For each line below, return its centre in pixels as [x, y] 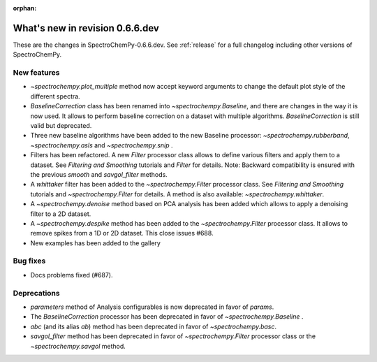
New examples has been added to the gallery [95, 243]
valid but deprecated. [61, 125]
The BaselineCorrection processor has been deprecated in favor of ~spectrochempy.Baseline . [167, 317]
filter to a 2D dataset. [61, 214]
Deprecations [36, 293]
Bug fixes [29, 261]
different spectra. [55, 96]
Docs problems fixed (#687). [72, 275]
